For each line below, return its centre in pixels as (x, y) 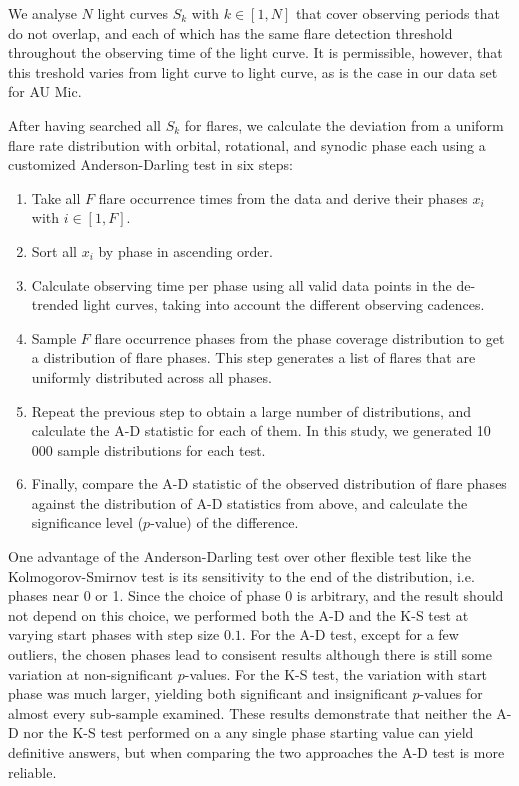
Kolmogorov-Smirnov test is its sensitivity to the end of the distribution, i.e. (241, 575)
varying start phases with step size (114, 634)
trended (55, 304)
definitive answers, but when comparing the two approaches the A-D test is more (256, 752)
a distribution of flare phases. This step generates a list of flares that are (253, 357)
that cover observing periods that (397, 13)
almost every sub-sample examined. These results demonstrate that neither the (250, 712)
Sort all (54, 250)
